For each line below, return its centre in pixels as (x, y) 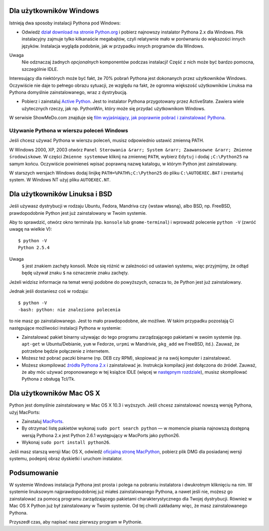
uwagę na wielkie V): (31, 229)
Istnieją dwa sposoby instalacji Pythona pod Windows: (65, 23)
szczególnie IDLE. (40, 69)
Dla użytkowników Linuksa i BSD (61, 194)
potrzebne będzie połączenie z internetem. (66, 351)
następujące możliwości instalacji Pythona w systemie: (65, 328)
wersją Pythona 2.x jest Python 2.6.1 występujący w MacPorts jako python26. (101, 435)
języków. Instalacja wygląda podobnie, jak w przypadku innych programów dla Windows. (113, 46)
